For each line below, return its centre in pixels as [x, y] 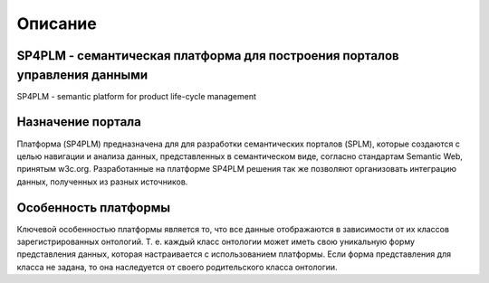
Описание [57, 24]
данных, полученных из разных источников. [102, 182]
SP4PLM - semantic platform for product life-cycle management [137, 96]
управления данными [82, 75]
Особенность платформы [94, 208]
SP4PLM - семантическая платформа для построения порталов [208, 56]
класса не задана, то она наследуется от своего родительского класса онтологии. [177, 267]
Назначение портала [79, 122]
